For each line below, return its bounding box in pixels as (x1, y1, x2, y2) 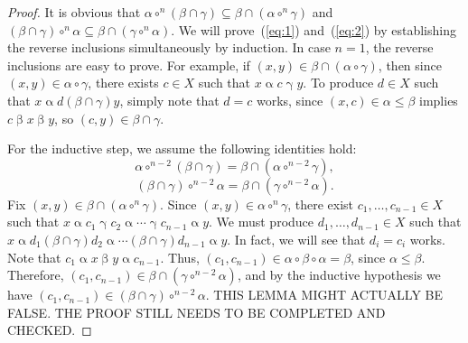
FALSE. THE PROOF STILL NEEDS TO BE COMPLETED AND (7, 302, 386, 321)
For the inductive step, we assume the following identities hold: (7, 139, 357, 158)
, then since (378, 55, 442, 74)
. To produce (303, 73, 374, 92)
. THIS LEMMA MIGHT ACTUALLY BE (205, 285, 444, 304)
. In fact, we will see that (227, 229, 366, 248)
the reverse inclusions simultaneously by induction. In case (7, 38, 331, 57)
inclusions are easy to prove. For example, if (7, 55, 250, 74)
